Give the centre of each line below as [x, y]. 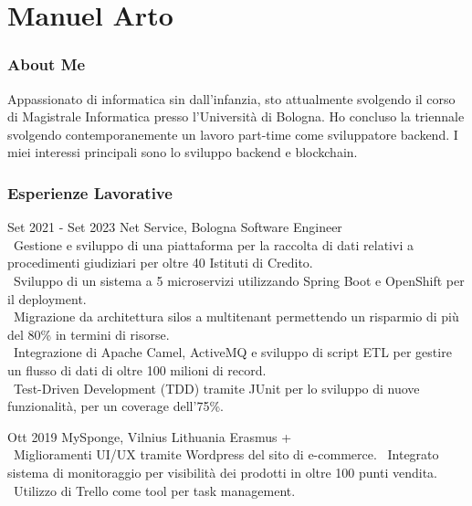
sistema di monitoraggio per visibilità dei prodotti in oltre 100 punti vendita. [223, 472]
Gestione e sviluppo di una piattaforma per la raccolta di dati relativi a [213, 244]
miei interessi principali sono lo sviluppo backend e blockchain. [183, 152]
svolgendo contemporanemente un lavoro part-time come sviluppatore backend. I [233, 134]
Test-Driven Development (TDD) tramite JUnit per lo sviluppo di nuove [216, 388]
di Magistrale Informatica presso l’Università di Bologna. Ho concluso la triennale [236, 116]
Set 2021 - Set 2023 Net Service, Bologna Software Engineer [175, 227]
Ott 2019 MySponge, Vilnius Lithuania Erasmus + [150, 436]
